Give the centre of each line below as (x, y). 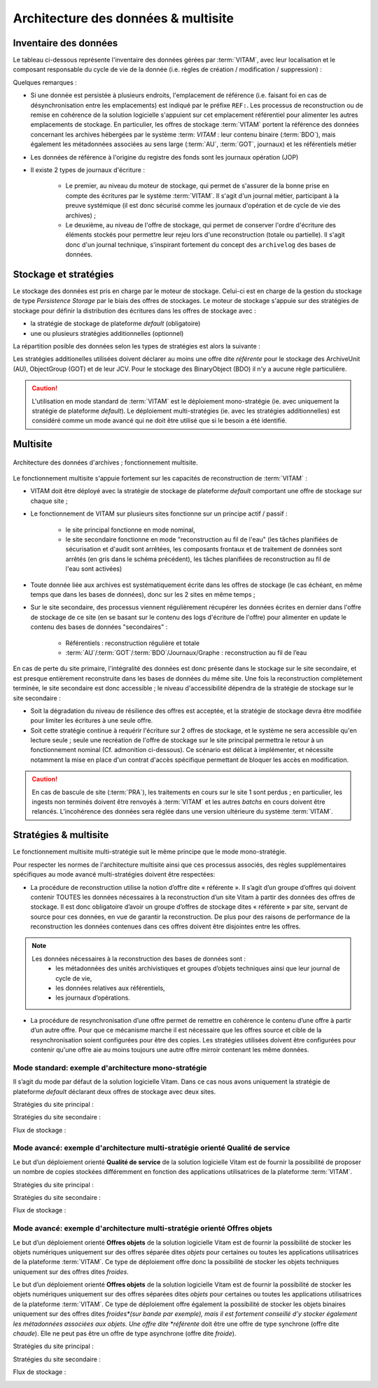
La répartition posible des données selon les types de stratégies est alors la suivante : (136, 346)
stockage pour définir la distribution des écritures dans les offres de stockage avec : (134, 311)
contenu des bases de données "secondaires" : (99, 627)
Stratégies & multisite (61, 835)
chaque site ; (49, 501)
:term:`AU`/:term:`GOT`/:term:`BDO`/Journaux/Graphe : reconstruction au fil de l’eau (186, 652)
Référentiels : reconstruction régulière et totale (132, 643)
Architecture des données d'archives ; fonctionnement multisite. (106, 462)
